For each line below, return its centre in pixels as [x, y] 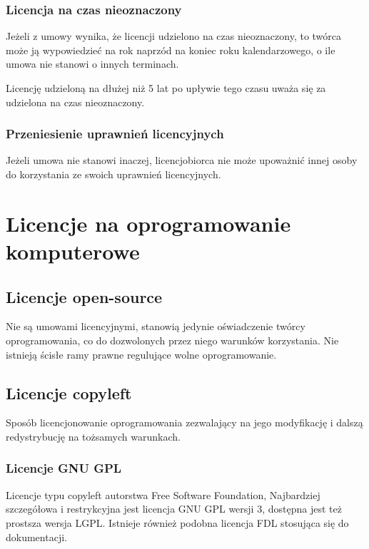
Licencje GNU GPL [64, 468]
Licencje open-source [84, 296]
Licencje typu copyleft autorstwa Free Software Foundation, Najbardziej [163, 494]
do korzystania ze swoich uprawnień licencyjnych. [113, 174]
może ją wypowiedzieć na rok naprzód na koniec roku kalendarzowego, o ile [171, 50]
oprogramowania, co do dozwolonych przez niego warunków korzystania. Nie [172, 340]
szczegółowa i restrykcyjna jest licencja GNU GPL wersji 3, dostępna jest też [174, 509]
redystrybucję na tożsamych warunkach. [93, 436]
